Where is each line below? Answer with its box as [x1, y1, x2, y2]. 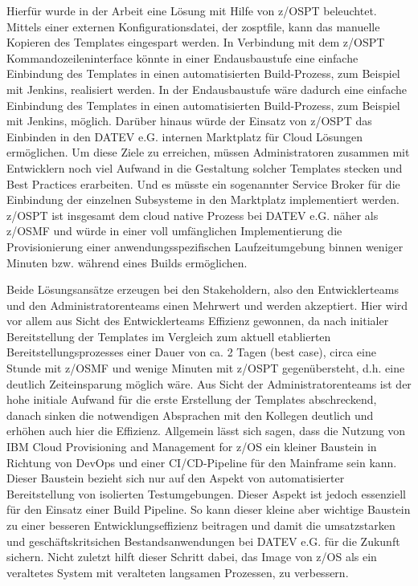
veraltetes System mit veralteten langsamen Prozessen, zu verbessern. [6, 564, 349, 580]
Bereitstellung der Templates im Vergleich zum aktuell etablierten [6, 328, 331, 344]
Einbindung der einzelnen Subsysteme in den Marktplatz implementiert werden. [6, 191, 400, 208]
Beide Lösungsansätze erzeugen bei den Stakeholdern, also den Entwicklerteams [6, 281, 399, 298]
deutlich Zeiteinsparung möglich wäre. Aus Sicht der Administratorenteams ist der [6, 375, 412, 392]
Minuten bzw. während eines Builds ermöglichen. [6, 254, 248, 271]
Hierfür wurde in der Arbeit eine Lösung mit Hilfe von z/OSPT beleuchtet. [6, 2, 377, 18]
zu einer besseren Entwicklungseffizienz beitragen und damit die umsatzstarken [6, 517, 395, 533]
